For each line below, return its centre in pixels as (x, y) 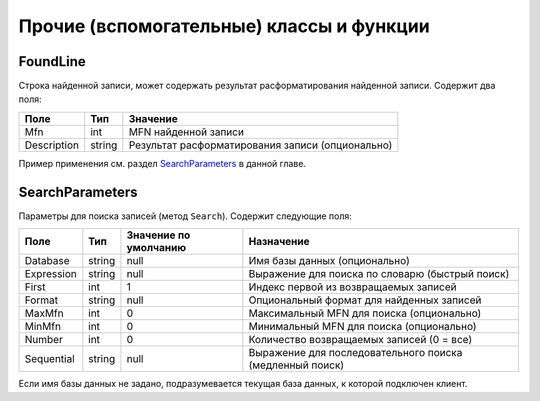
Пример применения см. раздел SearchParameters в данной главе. (162, 163)
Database (47, 261)
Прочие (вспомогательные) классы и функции (224, 26)
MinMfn (43, 327)
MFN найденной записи (186, 132)
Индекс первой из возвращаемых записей (352, 287)
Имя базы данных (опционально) (329, 261)
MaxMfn (44, 313)
